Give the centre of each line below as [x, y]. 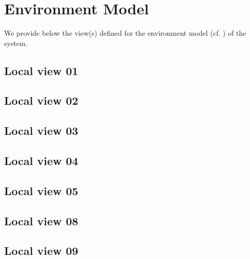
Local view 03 [41, 131]
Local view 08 [41, 220]
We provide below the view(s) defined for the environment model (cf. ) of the [125, 33]
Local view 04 [41, 161]
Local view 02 [41, 100]
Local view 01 [41, 70]
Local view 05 [41, 190]
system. [16, 43]
